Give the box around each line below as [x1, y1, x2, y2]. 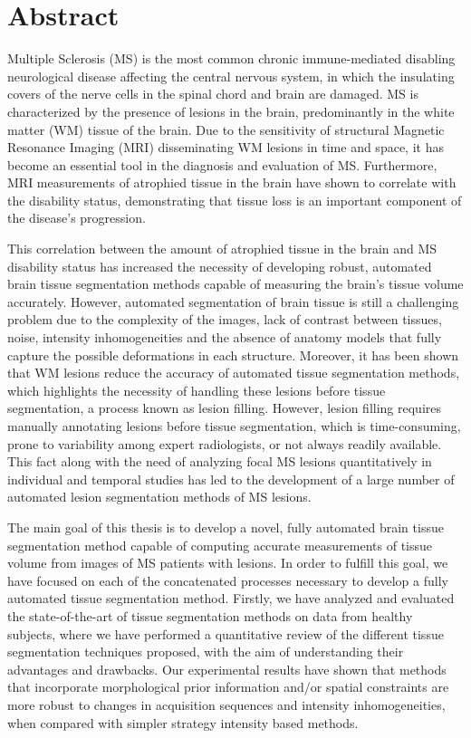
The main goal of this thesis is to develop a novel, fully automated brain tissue [7, 517, 444, 536]
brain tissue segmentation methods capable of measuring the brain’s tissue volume [7, 274, 464, 293]
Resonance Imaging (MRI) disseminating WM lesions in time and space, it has [7, 138, 444, 157]
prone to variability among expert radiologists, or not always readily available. [7, 434, 442, 453]
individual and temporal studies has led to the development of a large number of [7, 469, 455, 488]
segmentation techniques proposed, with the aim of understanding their [7, 642, 404, 661]
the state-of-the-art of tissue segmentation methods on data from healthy [7, 606, 413, 625]
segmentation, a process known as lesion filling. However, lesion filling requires [7, 398, 442, 417]
